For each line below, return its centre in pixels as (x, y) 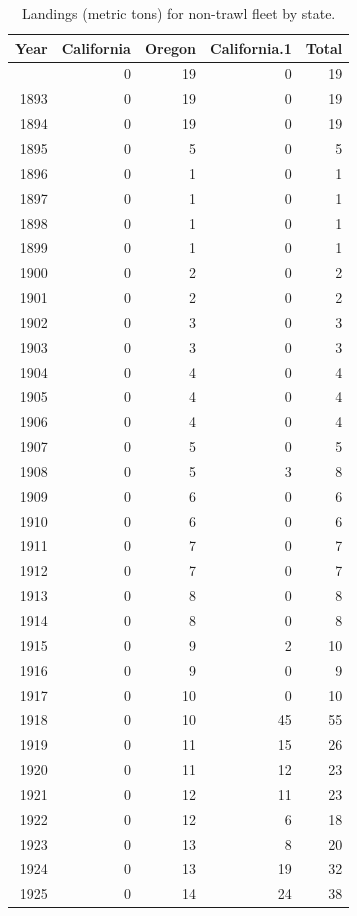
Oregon (170, 47)
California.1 (251, 47)
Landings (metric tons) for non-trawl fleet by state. (179, 13)
